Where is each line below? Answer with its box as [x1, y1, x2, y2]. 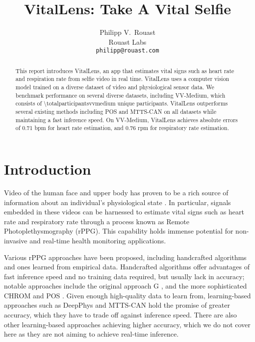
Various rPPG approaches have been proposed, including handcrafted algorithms [4, 252, 247, 262]
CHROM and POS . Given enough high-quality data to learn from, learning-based [4, 290, 251, 300]
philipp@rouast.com [96, 47, 159, 54]
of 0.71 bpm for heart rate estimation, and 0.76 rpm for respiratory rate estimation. [15, 124, 229, 132]
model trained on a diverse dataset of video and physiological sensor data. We [15, 83, 214, 91]
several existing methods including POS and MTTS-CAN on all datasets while [15, 107, 216, 116]
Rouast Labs [108, 36, 147, 47]
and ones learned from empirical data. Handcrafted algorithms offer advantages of [4, 262, 250, 272]
